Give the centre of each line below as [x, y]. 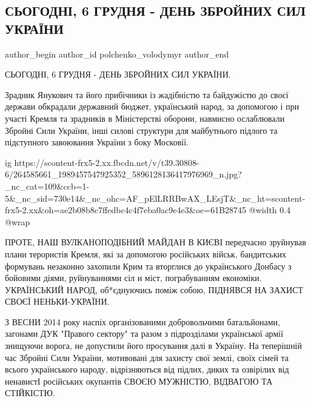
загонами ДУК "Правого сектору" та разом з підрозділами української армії [144, 333]
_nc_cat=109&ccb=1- [47, 186]
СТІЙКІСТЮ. [30, 393]
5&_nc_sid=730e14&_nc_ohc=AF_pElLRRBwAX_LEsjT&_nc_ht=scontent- [155, 198]
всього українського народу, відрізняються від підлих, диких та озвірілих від [147, 369]
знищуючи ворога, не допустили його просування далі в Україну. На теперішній [154, 346]
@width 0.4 [270, 210]
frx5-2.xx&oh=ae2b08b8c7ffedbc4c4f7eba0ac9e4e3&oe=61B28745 [126, 210]
